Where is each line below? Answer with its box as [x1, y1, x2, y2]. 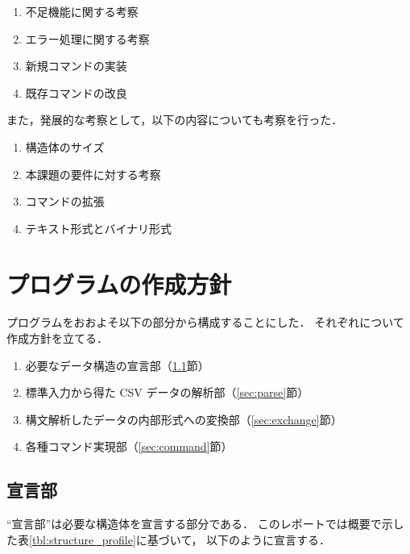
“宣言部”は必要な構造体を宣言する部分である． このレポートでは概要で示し [6, 515, 404, 532]
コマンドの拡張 [25, 193, 105, 210]
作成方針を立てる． [6, 330, 108, 347]
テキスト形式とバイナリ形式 [25, 219, 172, 236]
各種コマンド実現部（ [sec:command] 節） [25, 438, 233, 455]
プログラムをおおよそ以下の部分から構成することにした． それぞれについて [6, 314, 404, 331]
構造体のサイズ [25, 138, 105, 155]
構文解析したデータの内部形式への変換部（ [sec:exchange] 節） [25, 410, 342, 427]
